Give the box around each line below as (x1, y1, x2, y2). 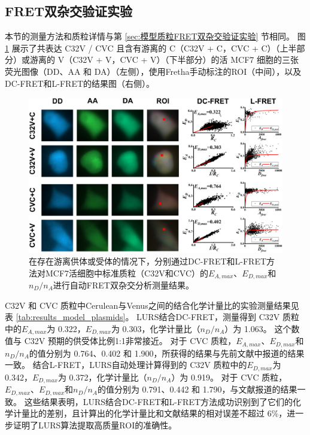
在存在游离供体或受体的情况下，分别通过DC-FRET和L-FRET (29, 254, 267, 267)
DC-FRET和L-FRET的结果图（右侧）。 (5, 77, 155, 89)
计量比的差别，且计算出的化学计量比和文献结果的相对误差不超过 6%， (13, 407, 287, 419)
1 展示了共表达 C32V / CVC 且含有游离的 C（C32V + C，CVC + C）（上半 (5, 41, 297, 54)
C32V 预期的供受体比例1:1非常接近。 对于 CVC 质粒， (24, 334, 236, 347)
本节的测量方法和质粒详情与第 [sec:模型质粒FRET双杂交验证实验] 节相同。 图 (5, 30, 306, 42)
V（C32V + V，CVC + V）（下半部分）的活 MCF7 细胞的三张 (57, 53, 299, 66)
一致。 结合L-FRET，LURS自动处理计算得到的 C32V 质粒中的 (5, 358, 247, 371)
